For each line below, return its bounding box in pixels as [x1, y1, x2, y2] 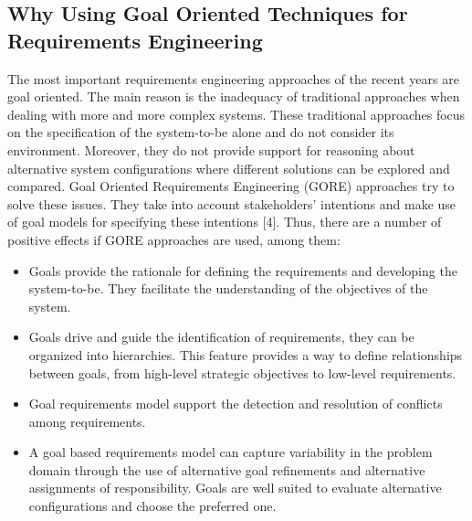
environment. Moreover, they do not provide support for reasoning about [7, 140, 415, 159]
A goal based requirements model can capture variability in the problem [28, 442, 433, 462]
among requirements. [28, 411, 146, 431]
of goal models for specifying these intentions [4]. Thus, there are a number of [7, 212, 442, 231]
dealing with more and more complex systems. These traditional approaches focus [7, 104, 466, 123]
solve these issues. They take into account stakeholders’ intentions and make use [7, 194, 456, 213]
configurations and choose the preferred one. [28, 496, 277, 516]
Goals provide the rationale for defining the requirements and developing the [28, 260, 457, 280]
